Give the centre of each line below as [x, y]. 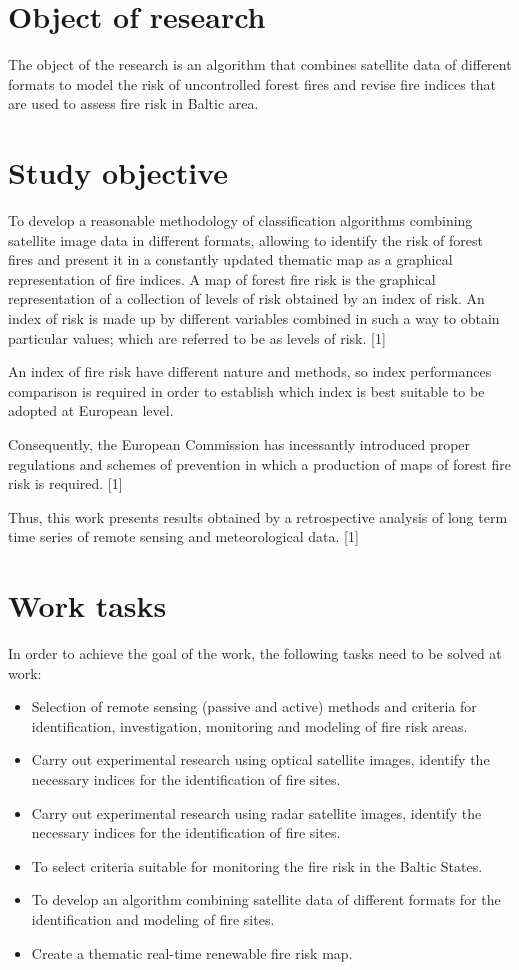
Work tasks [87, 605]
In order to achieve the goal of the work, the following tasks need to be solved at [255, 653]
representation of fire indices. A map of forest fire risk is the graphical [222, 278]
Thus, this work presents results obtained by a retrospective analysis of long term [258, 516]
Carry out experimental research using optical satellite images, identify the [260, 759]
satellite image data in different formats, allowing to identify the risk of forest [245, 239]
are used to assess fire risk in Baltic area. [133, 103]
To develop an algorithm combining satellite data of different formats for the [266, 899]
